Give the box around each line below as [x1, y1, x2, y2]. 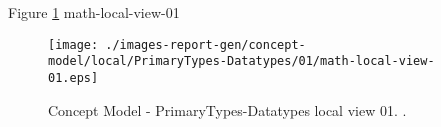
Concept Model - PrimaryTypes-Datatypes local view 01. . [48, 99, 407, 120]
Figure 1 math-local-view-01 [8, 2, 180, 22]
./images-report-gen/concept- [105, 37, 306, 52]
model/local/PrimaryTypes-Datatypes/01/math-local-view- [48, 54, 435, 69]
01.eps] [48, 70, 99, 85]
